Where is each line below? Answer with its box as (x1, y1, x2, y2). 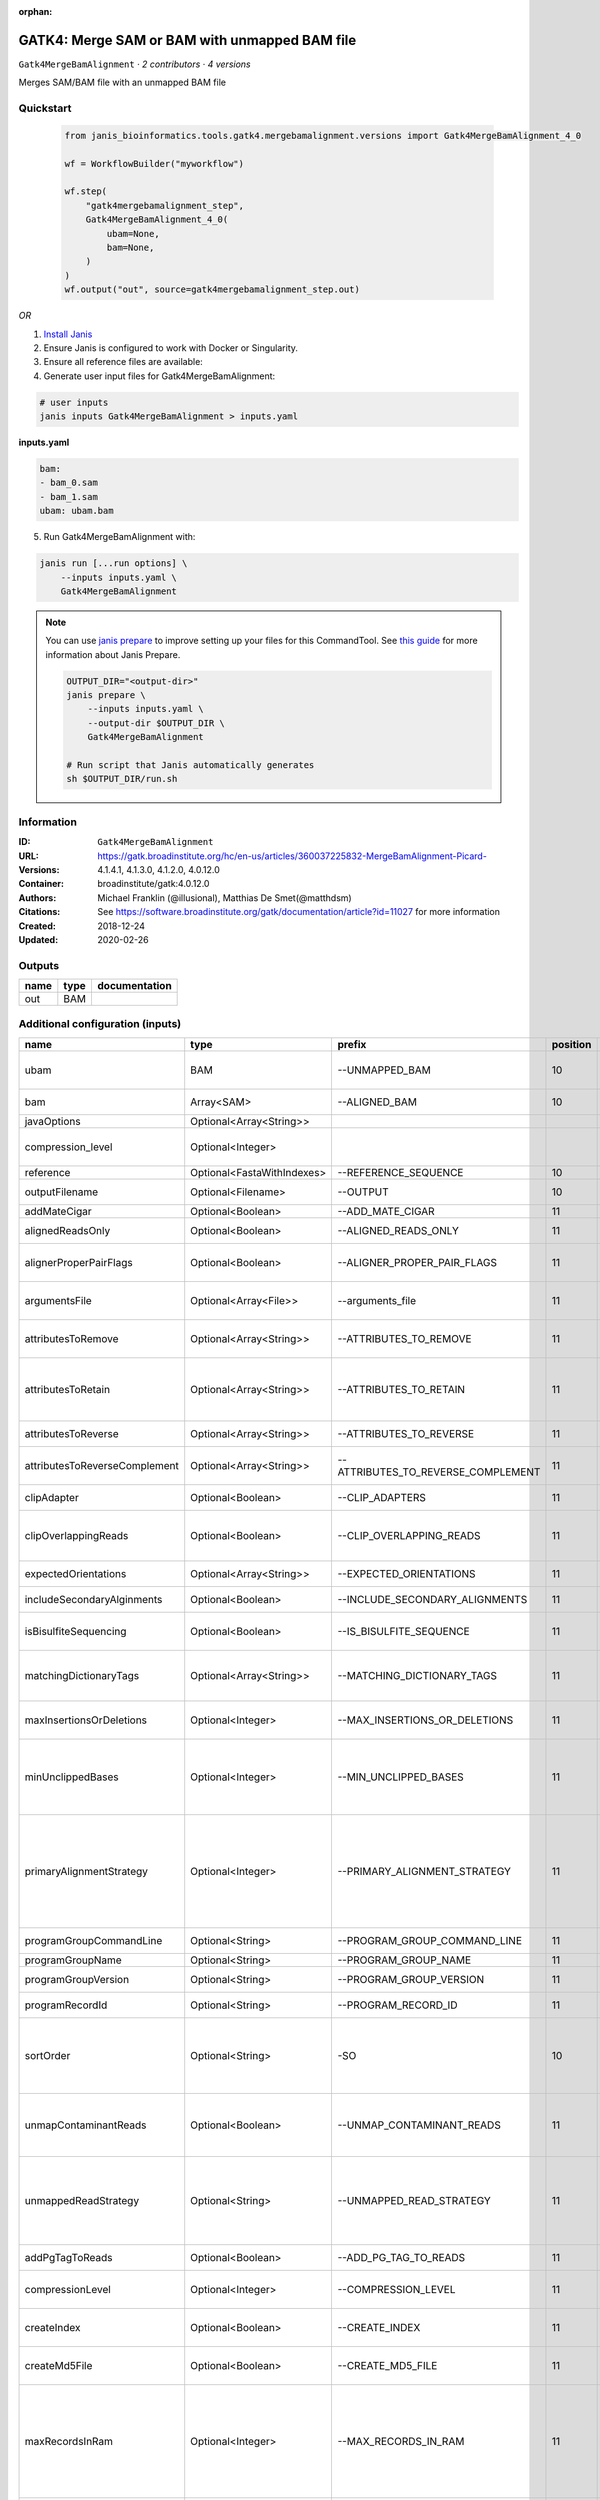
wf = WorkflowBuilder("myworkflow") (64, 158, 245, 169)
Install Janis (43, 328, 93, 340)
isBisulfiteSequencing (24, 1624, 127, 1638)
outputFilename (24, 1185, 99, 1199)
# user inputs (39, 396, 109, 408)
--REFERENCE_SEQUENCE (337, 1165, 464, 1179)
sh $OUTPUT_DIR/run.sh (66, 773, 178, 785)
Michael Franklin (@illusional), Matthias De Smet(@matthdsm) (97, 891, 352, 904)
